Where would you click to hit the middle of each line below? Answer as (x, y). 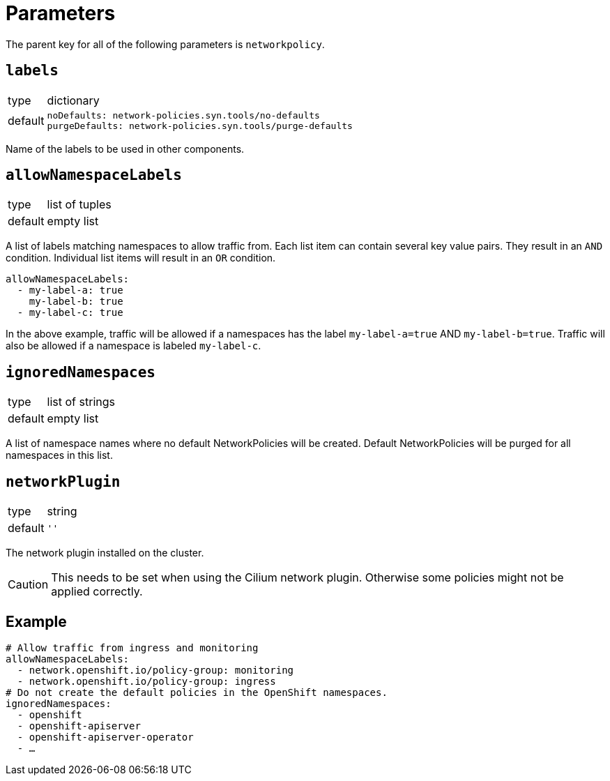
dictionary (73, 100)
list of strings (81, 402)
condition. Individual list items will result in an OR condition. (141, 258)
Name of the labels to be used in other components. (125, 149)
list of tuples (79, 205)
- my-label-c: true (70, 313)
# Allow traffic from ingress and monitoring (132, 647)
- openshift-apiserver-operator (105, 737)
